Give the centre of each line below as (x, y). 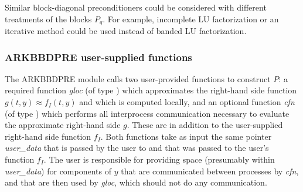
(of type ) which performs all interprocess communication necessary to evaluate (147, 113)
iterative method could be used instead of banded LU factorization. (126, 31)
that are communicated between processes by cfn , (210, 171)
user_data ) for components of (58, 171)
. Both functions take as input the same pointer (186, 136)
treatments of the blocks (48, 18)
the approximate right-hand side (63, 125)
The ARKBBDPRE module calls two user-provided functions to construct (138, 78)
